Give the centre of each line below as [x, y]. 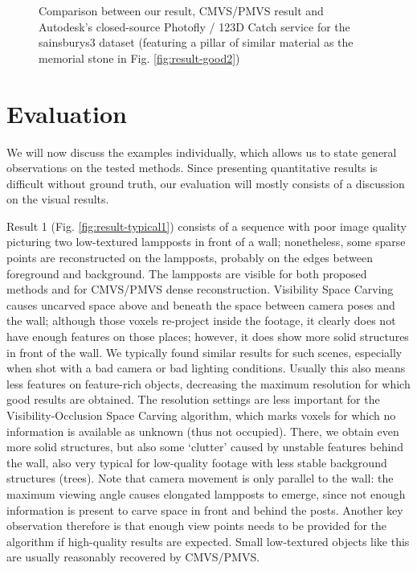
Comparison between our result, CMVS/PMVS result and [181, 10]
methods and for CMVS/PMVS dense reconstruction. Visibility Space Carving [200, 289]
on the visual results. [58, 199]
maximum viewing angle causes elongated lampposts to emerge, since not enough [206, 493]
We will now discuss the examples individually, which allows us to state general [202, 152]
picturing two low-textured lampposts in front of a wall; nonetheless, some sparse [206, 242]
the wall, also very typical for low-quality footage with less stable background [197, 462]
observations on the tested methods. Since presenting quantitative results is [192, 168]
